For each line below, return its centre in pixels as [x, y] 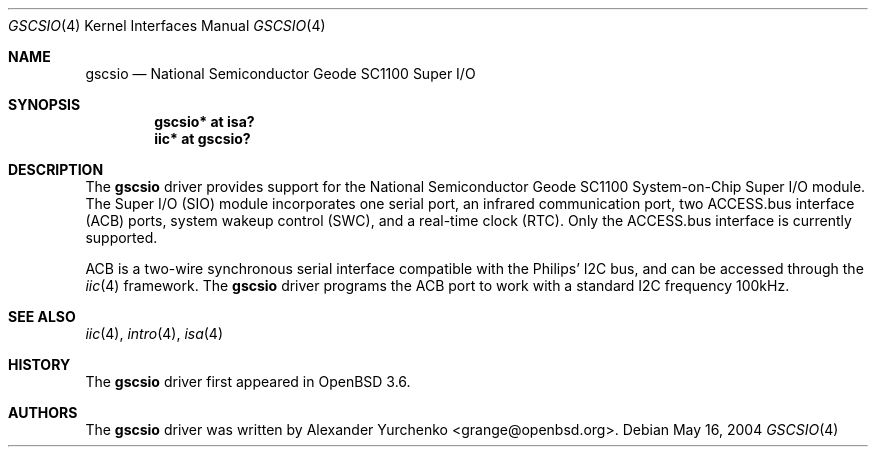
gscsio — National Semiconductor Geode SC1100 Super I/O [280, 73]
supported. [121, 237]
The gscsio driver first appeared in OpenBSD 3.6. [248, 381]
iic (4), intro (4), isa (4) [154, 333]
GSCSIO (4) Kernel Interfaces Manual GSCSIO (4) [167, 25]
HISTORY [39, 364]
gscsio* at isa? [204, 121]
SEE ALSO [42, 316]
